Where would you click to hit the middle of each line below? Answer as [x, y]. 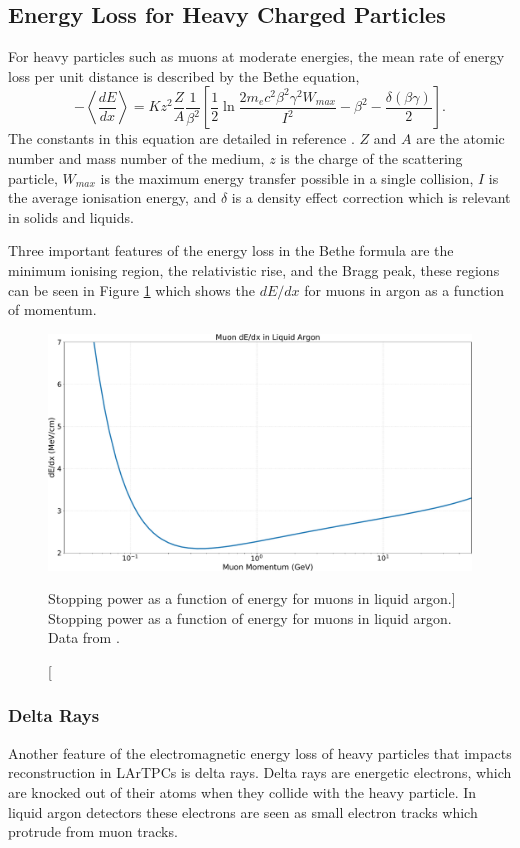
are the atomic [460, 138]
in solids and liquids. [71, 216]
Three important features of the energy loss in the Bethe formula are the [231, 250]
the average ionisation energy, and [112, 197]
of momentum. [52, 309]
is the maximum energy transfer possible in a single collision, [287, 177]
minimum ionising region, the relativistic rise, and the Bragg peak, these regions [254, 269]
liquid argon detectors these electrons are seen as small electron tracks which [243, 811]
